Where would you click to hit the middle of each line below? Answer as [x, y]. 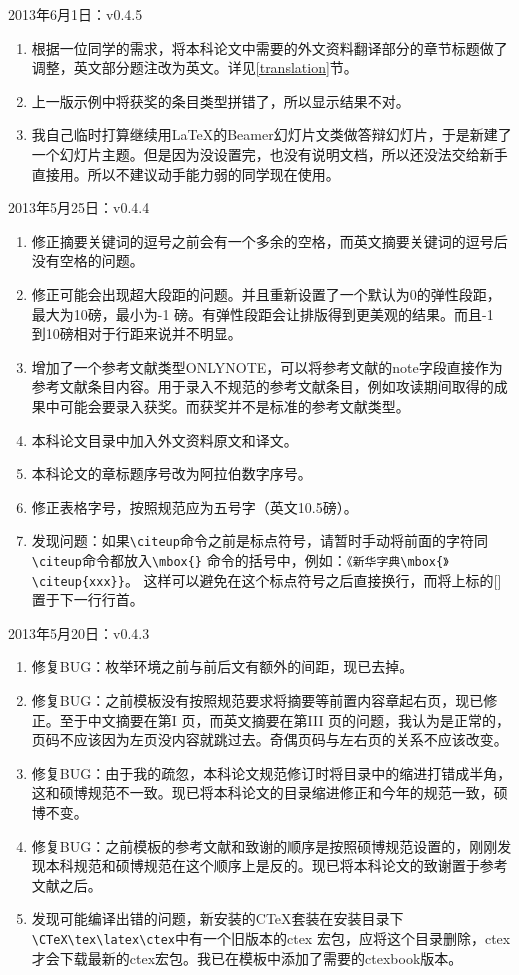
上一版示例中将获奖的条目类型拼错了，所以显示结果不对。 [220, 100]
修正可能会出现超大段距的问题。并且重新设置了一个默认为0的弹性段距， [266, 293]
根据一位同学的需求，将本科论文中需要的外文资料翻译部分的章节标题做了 [269, 47]
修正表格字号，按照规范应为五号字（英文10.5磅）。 [194, 506]
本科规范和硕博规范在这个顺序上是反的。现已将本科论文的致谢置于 [262, 865]
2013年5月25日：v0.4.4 [79, 207]
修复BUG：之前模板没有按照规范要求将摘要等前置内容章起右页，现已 [257, 700]
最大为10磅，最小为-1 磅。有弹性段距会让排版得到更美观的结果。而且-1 [262, 313]
